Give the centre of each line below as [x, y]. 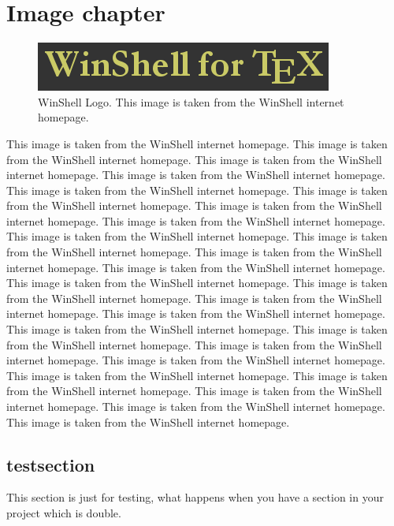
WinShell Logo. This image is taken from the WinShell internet [191, 101]
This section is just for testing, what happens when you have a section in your [195, 497]
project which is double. [64, 512]
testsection [51, 464]
